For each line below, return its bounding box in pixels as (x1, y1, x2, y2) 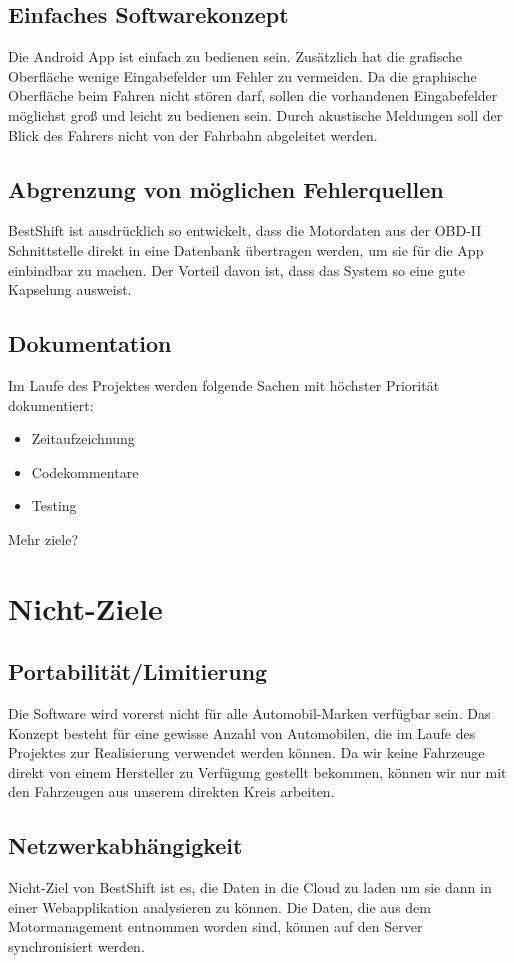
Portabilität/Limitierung (8, 656, 268, 687)
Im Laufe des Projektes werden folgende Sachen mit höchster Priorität (8, 374, 440, 395)
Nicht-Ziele (8, 587, 163, 628)
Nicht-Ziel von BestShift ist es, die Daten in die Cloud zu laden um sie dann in (8, 877, 492, 898)
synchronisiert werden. (8, 936, 145, 957)
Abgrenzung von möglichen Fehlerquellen (8, 173, 444, 204)
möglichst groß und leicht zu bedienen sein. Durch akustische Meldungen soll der (8, 104, 503, 125)
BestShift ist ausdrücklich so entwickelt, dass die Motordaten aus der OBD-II (8, 220, 482, 241)
